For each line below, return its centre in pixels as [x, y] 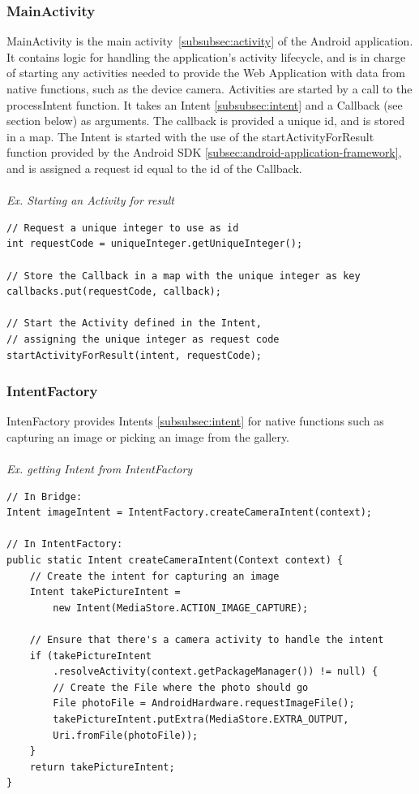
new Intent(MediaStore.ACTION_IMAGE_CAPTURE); [181, 608]
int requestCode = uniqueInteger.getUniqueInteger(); [155, 244]
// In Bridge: [45, 496]
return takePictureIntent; [102, 767]
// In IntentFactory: [65, 544]
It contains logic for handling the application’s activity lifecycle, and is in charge [206, 56]
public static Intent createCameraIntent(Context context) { [175, 561]
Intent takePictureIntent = [105, 592]
